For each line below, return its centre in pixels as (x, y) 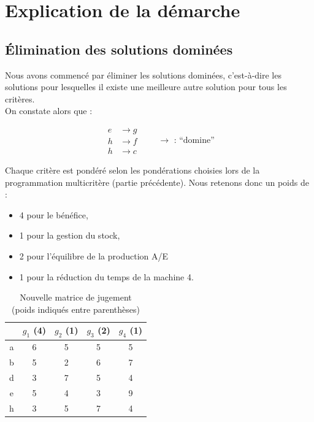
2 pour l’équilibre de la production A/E (94, 256)
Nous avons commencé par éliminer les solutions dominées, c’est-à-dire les (143, 75)
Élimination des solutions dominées (119, 49)
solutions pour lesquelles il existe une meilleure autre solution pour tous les (146, 87)
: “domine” (194, 140)
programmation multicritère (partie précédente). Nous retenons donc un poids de (157, 182)
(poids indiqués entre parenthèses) (76, 309)
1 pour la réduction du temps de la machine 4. (106, 276)
